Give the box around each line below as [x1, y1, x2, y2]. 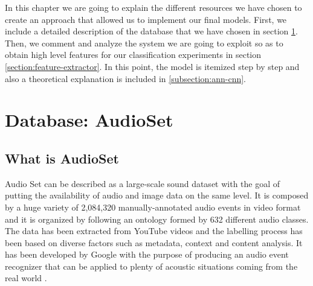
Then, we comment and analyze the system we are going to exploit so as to [5, 36, 283, 49]
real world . [5, 272, 47, 284]
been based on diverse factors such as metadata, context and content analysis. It [5, 236, 303, 249]
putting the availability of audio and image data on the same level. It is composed [5, 189, 309, 202]
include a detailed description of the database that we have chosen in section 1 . [5, 25, 298, 37]
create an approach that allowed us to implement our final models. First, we [5, 13, 287, 25]
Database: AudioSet [5, 107, 173, 132]
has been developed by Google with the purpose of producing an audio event [5, 248, 289, 261]
